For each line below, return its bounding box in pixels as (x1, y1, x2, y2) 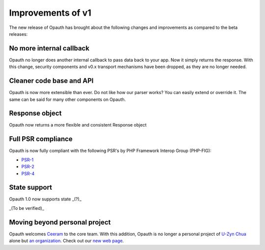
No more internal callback (9, 44, 90, 52)
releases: (9, 31, 28, 37)
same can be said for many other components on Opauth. (9, 96, 126, 102)
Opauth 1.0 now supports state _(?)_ (9, 196, 82, 202)
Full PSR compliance (9, 135, 73, 143)
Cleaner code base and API (9, 76, 94, 85)
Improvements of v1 (9, 7, 92, 18)
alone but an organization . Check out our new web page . (9, 238, 124, 244)
